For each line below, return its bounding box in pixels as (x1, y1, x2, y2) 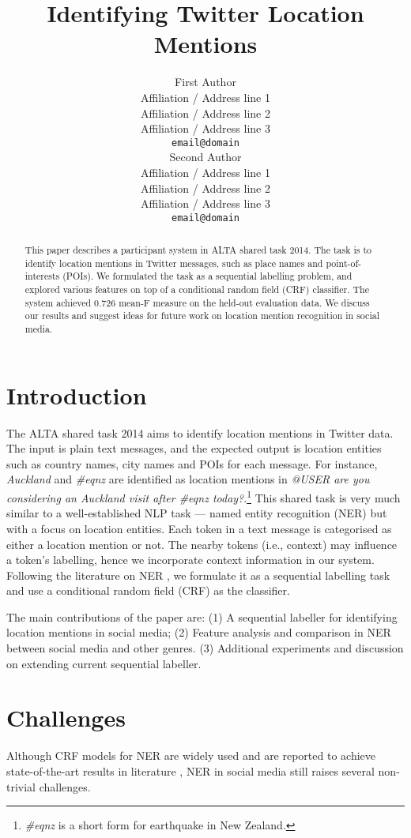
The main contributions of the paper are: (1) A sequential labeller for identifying (6, 608, 398, 625)
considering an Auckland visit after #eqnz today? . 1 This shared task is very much (6, 487, 401, 505)
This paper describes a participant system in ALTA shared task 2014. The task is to (25, 243, 371, 257)
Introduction (6, 378, 147, 411)
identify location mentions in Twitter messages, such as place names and (25, 256, 323, 269)
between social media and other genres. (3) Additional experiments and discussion (6, 640, 404, 656)
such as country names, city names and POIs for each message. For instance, (6, 455, 378, 472)
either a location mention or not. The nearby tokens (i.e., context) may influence (6, 535, 398, 552)
